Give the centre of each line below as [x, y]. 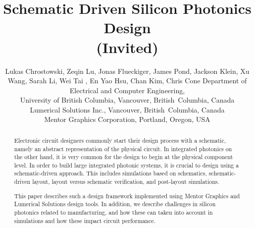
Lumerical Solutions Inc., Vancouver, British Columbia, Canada [127, 109]
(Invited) [127, 47]
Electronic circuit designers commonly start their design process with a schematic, [120, 140]
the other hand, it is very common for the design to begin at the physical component [124, 157]
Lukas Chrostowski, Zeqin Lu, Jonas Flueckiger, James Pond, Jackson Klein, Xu [127, 71]
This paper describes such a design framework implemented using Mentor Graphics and [127, 196]
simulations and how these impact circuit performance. [85, 220]
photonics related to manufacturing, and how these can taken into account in [113, 212]
